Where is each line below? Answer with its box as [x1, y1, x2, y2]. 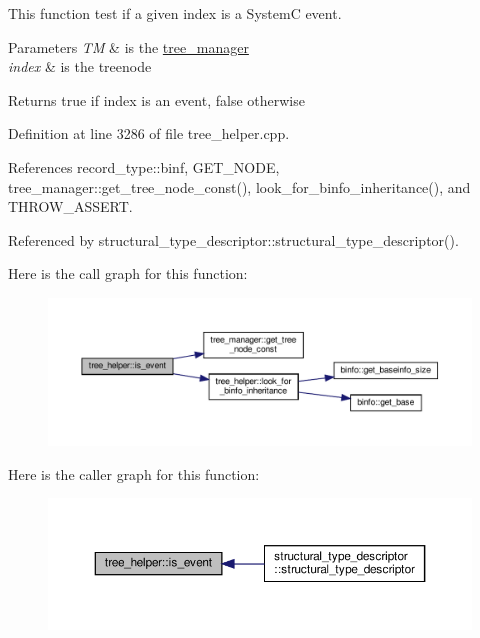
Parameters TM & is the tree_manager [8, 36, 249, 57]
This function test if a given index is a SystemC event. [8, 3, 342, 23]
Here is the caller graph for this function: [8, 463, 260, 484]
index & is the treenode [8, 56, 152, 77]
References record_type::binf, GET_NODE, [8, 156, 280, 177]
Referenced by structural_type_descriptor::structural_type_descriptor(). [8, 229, 459, 250]
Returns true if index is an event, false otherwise [8, 89, 305, 110]
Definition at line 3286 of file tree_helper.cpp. [8, 123, 290, 144]
